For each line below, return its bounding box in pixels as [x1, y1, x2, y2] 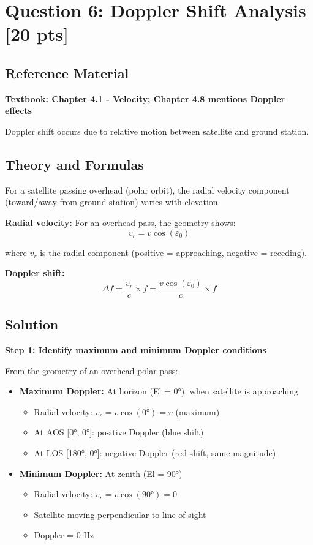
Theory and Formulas [5, 154, 144, 173]
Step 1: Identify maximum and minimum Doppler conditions [5, 343, 266, 356]
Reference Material [5, 63, 129, 82]
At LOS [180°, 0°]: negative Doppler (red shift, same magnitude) [34, 446, 276, 459]
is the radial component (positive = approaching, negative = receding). [40, 246, 307, 258]
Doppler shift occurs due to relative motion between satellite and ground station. [5, 124, 309, 137]
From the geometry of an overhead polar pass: [5, 364, 178, 377]
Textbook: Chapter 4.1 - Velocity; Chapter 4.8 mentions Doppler [5, 92, 285, 105]
